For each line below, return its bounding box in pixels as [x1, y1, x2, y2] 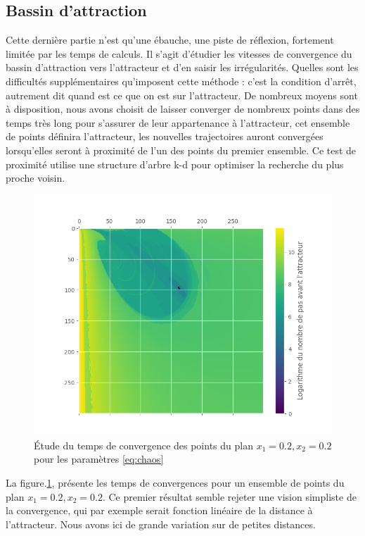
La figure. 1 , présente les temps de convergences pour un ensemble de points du [6, 475, 345, 490]
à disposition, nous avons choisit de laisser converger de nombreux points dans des [6, 101, 360, 116]
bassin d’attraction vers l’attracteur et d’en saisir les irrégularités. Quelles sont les [6, 60, 359, 75]
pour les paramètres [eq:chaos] [34, 451, 164, 466]
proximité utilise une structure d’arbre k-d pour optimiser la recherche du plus [6, 156, 344, 171]
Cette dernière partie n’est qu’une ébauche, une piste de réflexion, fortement [6, 32, 334, 47]
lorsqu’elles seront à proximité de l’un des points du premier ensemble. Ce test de [6, 142, 357, 157]
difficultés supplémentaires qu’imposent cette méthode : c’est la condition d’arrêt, [6, 73, 357, 88]
